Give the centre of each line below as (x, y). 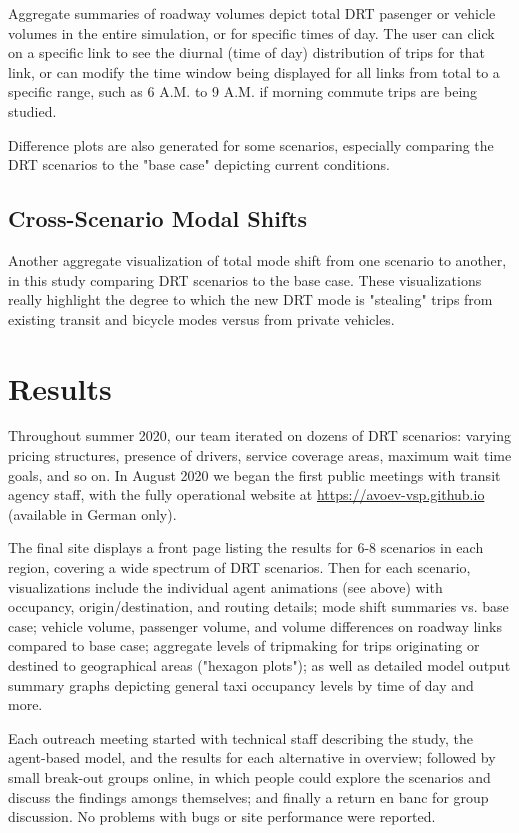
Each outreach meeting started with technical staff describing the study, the (240, 737)
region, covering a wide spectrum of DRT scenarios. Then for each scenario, (239, 567)
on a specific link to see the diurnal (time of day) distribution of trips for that (246, 52)
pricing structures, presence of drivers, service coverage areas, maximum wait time (260, 455)
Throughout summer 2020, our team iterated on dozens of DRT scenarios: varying (259, 435)
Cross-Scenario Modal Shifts (158, 218)
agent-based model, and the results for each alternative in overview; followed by (252, 757)
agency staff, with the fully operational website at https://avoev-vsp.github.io (246, 494)
